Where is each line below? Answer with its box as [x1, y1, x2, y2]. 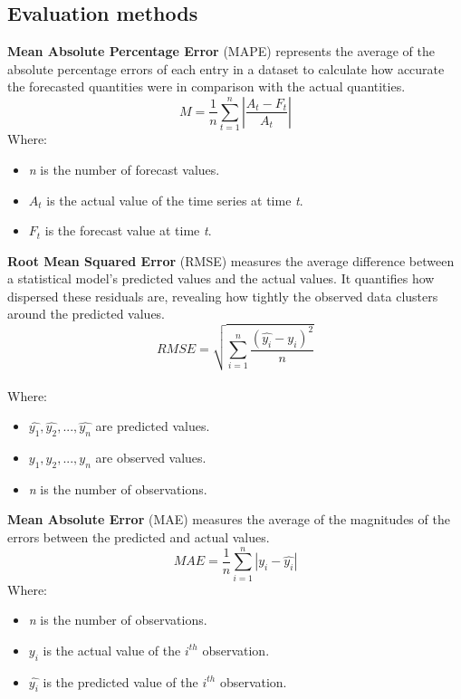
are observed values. [95, 447, 206, 466]
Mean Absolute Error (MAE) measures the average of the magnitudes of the [7, 510, 450, 529]
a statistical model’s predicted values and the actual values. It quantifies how [7, 269, 435, 288]
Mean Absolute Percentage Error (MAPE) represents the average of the [7, 42, 436, 61]
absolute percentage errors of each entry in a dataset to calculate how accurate [7, 59, 445, 78]
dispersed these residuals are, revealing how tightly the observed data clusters [7, 286, 438, 305]
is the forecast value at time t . [44, 221, 212, 240]
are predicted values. [95, 417, 210, 436]
